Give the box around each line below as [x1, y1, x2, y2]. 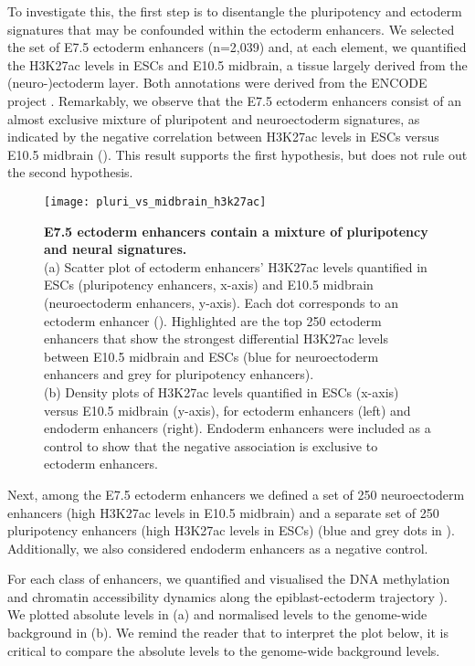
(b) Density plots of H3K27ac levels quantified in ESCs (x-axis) [44, 382, 399, 401]
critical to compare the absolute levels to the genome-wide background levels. [7, 640, 440, 660]
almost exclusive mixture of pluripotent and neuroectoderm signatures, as [7, 109, 420, 128]
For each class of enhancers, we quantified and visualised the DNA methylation [7, 569, 450, 588]
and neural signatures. [44, 239, 187, 259]
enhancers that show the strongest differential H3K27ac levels [44, 329, 388, 348]
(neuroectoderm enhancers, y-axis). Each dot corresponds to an [44, 292, 399, 312]
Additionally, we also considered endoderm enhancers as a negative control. [7, 538, 428, 557]
